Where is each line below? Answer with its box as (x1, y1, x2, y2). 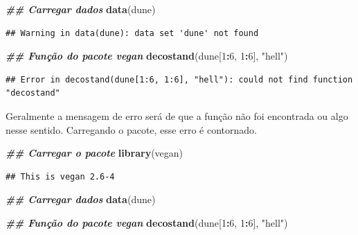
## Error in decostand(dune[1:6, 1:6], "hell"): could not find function (6, 74, 353, 85)
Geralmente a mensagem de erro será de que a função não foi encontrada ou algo (6, 108, 348, 123)
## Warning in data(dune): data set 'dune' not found (6, 28, 259, 38)
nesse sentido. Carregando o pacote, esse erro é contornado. (6, 122, 257, 137)
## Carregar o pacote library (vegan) (6, 146, 184, 160)
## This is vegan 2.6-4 (6, 171, 115, 182)
